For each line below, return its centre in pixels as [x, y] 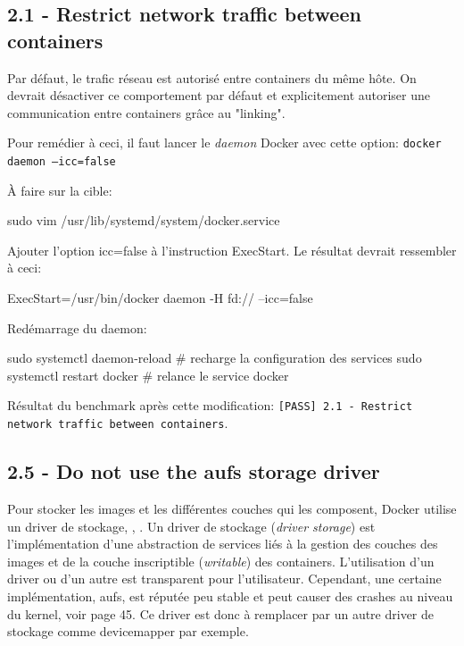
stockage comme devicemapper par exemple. [128, 631]
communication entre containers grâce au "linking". [146, 112]
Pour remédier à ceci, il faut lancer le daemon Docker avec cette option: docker [224, 143]
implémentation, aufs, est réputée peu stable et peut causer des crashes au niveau [230, 596]
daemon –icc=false [62, 162]
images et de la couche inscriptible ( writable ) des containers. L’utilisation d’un [221, 561]
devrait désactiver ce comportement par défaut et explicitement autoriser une [219, 95]
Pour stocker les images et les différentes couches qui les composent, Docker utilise [232, 508]
